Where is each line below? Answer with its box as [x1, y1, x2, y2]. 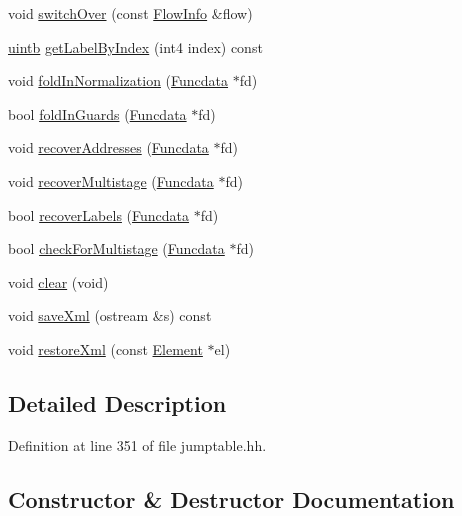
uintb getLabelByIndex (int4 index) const [8, 36, 263, 57]
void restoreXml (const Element [8, 338, 203, 359]
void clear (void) [8, 271, 109, 292]
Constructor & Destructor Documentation [8, 483, 455, 514]
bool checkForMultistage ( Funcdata [8, 238, 225, 259]
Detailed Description [8, 387, 227, 418]
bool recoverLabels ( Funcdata [8, 204, 190, 225]
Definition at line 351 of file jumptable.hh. [8, 434, 267, 455]
